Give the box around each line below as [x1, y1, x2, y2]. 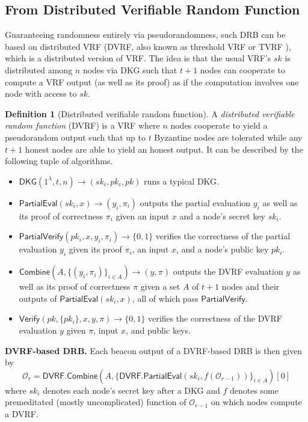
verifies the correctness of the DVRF [148, 312, 283, 325]
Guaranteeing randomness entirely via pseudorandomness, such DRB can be [5, 28, 286, 41]
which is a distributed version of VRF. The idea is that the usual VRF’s [5, 52, 271, 64]
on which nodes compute [211, 396, 302, 408]
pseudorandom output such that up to [5, 130, 146, 143]
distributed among [5, 63, 73, 76]
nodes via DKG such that [82, 63, 177, 76]
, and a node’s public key [176, 243, 269, 255]
